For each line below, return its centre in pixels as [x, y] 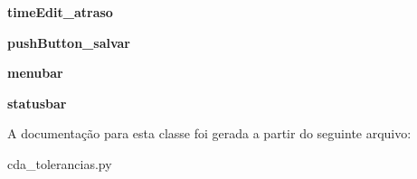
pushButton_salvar [69, 42]
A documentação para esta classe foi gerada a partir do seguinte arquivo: [209, 133]
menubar [35, 73]
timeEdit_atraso [60, 12]
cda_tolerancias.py [60, 163]
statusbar [37, 103]
